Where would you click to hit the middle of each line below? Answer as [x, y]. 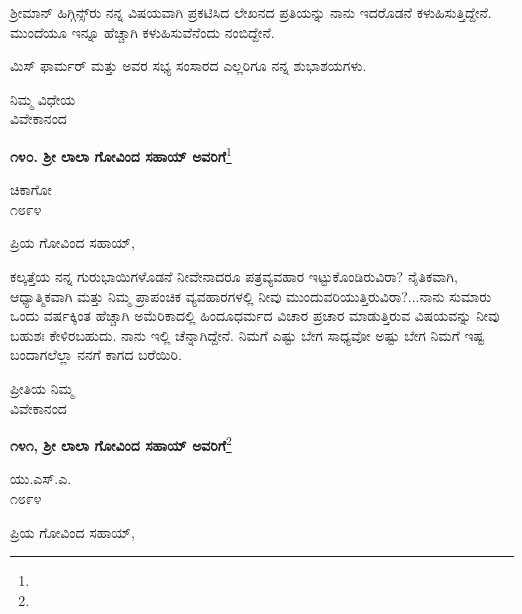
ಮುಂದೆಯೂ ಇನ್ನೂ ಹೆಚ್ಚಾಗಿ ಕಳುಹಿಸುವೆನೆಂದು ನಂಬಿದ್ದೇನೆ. [142, 31]
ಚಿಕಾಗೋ [31, 189]
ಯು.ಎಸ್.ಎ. [41, 478]
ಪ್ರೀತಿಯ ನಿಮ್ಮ [42, 387]
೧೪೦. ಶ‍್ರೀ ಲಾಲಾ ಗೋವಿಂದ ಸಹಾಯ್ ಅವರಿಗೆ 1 [121, 154]
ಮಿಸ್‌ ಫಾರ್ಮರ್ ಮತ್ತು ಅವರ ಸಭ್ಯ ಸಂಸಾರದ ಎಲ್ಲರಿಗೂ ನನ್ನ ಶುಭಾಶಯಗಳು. [188, 65]
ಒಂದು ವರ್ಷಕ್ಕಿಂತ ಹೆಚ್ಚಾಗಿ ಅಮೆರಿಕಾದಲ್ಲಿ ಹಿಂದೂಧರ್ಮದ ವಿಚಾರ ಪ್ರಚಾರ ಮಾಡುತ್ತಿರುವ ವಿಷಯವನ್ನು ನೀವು [255, 315]
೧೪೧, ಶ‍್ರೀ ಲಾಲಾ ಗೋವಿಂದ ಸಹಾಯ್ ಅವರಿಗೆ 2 [121, 443]
